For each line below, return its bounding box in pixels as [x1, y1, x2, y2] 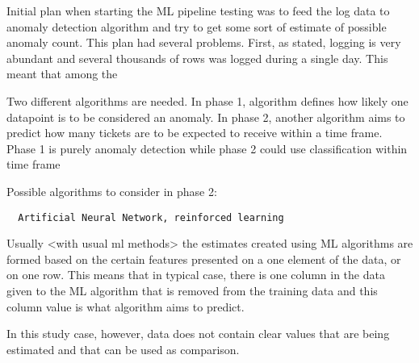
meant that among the [6, 65, 118, 82]
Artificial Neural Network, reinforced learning [18, 211, 284, 223]
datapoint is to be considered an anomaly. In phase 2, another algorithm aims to [6, 108, 405, 125]
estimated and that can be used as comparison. [6, 340, 240, 357]
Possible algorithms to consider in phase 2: [6, 182, 217, 199]
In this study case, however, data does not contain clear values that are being [6, 325, 390, 342]
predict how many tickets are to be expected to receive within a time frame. [6, 124, 383, 141]
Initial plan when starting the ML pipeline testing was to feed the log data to [6, 2, 390, 19]
